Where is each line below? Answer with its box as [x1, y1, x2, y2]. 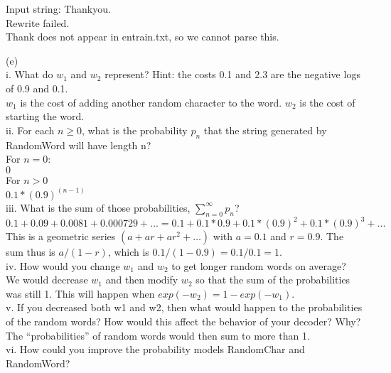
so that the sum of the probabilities [195, 272, 350, 287]
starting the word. [6, 109, 85, 124]
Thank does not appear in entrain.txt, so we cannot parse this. [6, 29, 279, 44]
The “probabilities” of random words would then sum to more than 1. [6, 328, 310, 342]
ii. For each [6, 122, 55, 137]
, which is [107, 244, 149, 259]
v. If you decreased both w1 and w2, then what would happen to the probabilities [6, 300, 363, 315]
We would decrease [6, 272, 88, 287]
